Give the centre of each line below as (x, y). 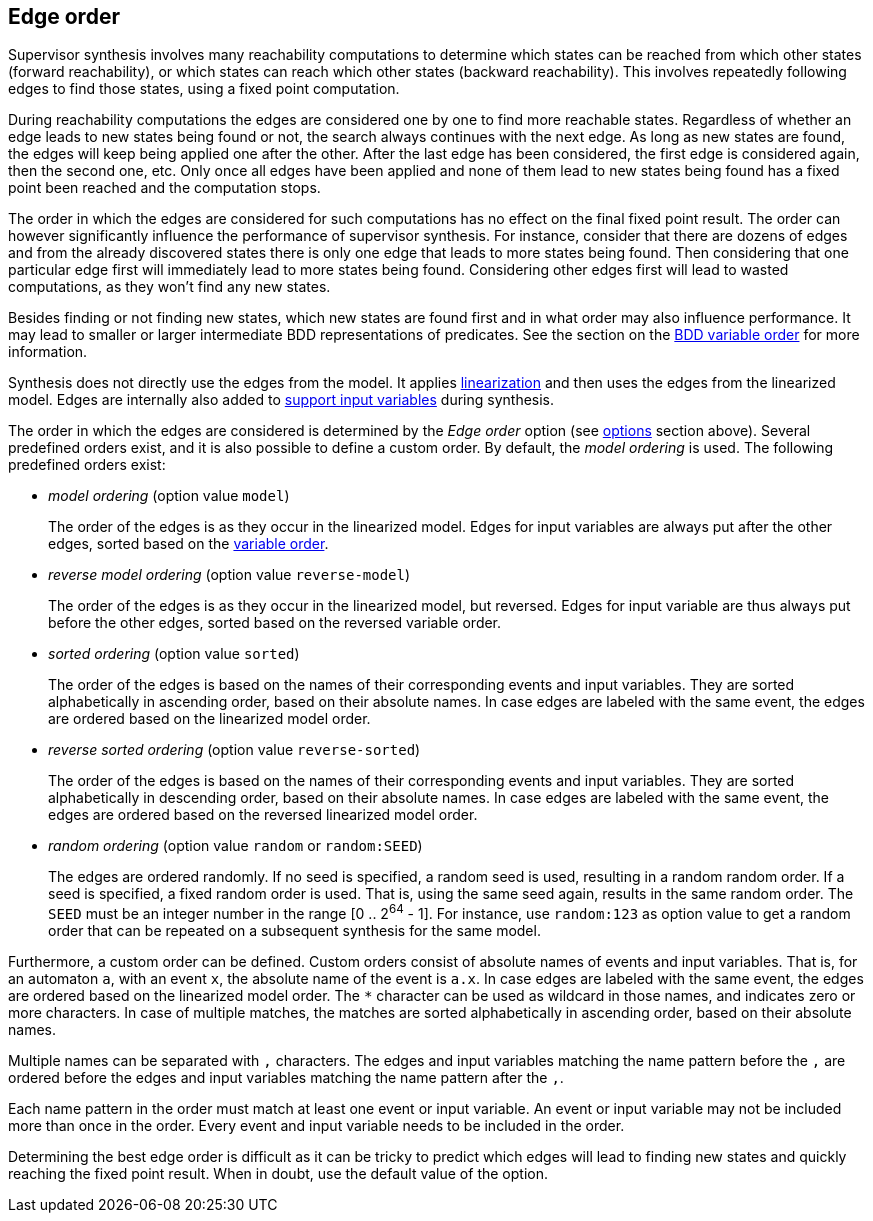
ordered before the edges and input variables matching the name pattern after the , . (286, 1078)
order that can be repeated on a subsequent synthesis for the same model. (294, 931)
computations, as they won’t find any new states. (169, 287)
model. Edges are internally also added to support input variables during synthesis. (281, 400)
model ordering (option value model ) (169, 496)
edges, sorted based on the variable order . (188, 544)
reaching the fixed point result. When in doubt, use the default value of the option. (278, 1174)
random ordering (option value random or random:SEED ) (235, 846)
